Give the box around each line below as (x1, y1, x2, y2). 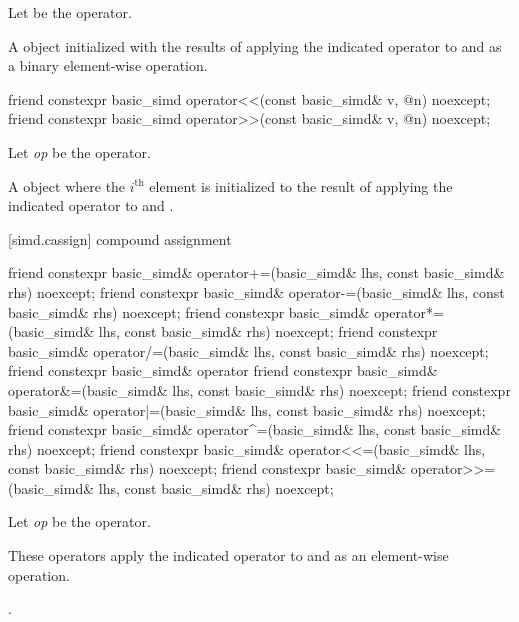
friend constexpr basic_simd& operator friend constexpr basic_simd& (8, 360, 438, 381)
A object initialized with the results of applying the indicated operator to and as (8, 35, 502, 56)
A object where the (8, 175, 126, 196)
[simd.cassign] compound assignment (8, 228, 232, 249)
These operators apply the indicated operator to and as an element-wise (8, 545, 449, 566)
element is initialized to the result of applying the (149, 175, 453, 196)
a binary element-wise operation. (8, 55, 208, 76)
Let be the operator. (8, 2, 132, 22)
